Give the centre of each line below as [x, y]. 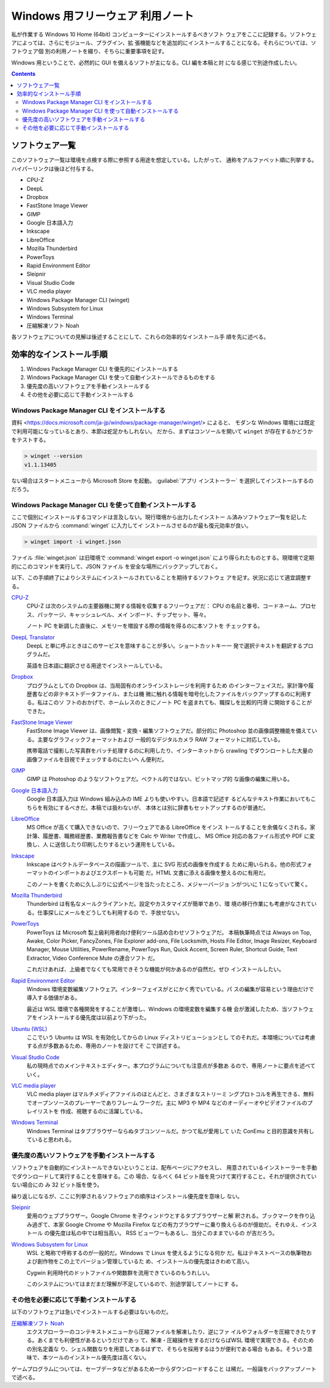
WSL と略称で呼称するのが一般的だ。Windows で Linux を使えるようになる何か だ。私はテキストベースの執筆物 [167, 1253]
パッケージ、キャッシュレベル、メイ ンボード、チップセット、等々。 [123, 614]
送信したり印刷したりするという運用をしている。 [116, 845]
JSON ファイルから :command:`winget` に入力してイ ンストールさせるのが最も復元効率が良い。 [131, 526]
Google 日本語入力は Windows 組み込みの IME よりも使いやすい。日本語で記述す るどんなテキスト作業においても [169, 799]
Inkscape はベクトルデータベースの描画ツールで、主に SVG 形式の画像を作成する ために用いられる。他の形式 [164, 864]
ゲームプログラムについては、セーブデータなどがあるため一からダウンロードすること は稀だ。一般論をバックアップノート [164, 1368]
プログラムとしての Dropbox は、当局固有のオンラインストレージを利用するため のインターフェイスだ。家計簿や [167, 685]
